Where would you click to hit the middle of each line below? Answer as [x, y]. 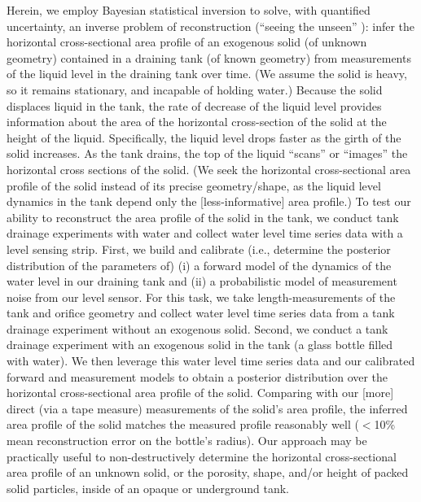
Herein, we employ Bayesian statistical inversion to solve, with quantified [189, 10]
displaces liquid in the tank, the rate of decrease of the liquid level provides [194, 105]
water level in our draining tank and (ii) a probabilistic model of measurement [202, 281]
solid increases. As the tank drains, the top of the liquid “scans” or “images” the [207, 153]
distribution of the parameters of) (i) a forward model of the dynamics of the [199, 265]
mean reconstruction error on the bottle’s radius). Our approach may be [187, 441]
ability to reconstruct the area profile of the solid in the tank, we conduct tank [203, 217]
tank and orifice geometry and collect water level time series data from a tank [201, 313]
